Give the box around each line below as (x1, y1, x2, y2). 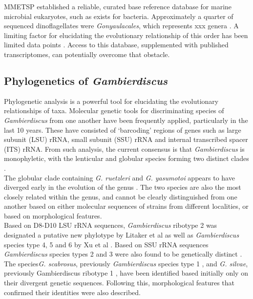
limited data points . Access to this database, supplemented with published (4, 40, 229, 50)
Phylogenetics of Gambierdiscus (4, 73, 168, 88)
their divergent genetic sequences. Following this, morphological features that (4, 278, 234, 288)
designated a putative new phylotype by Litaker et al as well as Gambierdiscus (4, 230, 239, 240)
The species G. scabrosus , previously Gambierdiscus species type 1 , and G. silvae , (4, 258, 248, 268)
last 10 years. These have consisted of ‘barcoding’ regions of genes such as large (4, 124, 241, 135)
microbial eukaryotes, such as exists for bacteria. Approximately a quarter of (4, 11, 233, 21)
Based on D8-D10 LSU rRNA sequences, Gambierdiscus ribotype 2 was (4, 220, 217, 230)
